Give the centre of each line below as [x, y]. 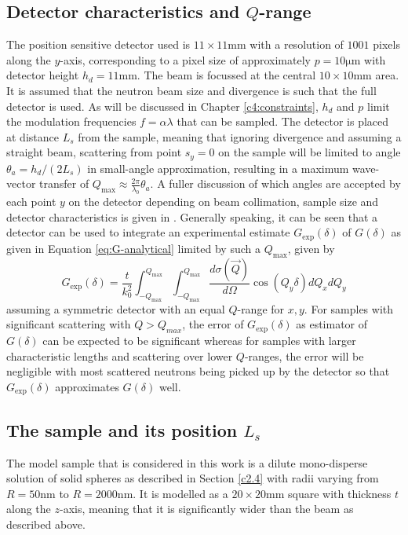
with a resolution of [297, 44]
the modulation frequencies [71, 121]
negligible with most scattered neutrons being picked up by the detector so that [198, 371]
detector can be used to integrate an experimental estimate [148, 232]
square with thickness [340, 493]
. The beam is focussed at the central [226, 75]
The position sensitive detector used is [98, 44]
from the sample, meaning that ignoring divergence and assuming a [240, 136]
